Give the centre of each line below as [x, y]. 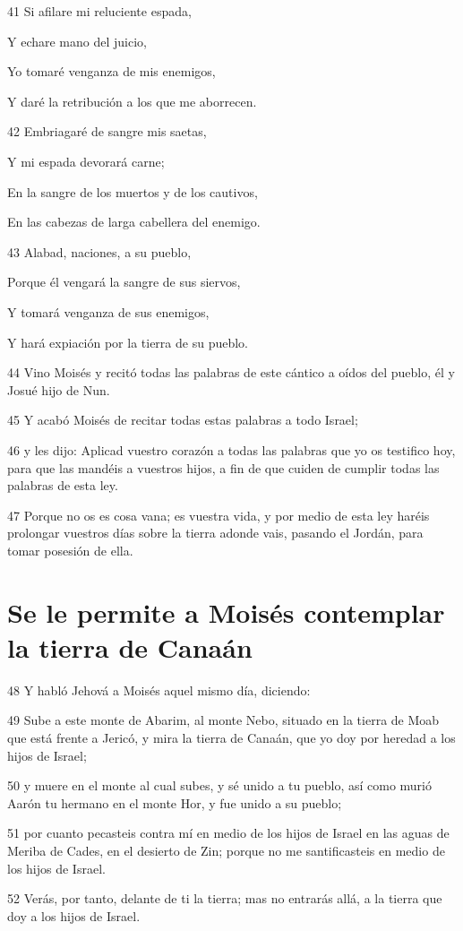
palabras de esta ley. [63, 485]
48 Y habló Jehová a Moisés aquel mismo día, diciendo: [159, 690]
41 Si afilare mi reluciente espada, [99, 11]
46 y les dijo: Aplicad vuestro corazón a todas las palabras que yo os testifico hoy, [231, 449]
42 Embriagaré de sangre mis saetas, [107, 131]
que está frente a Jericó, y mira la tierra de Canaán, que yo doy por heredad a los [231, 737]
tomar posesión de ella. [70, 550]
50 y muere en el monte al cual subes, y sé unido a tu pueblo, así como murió [219, 785]
